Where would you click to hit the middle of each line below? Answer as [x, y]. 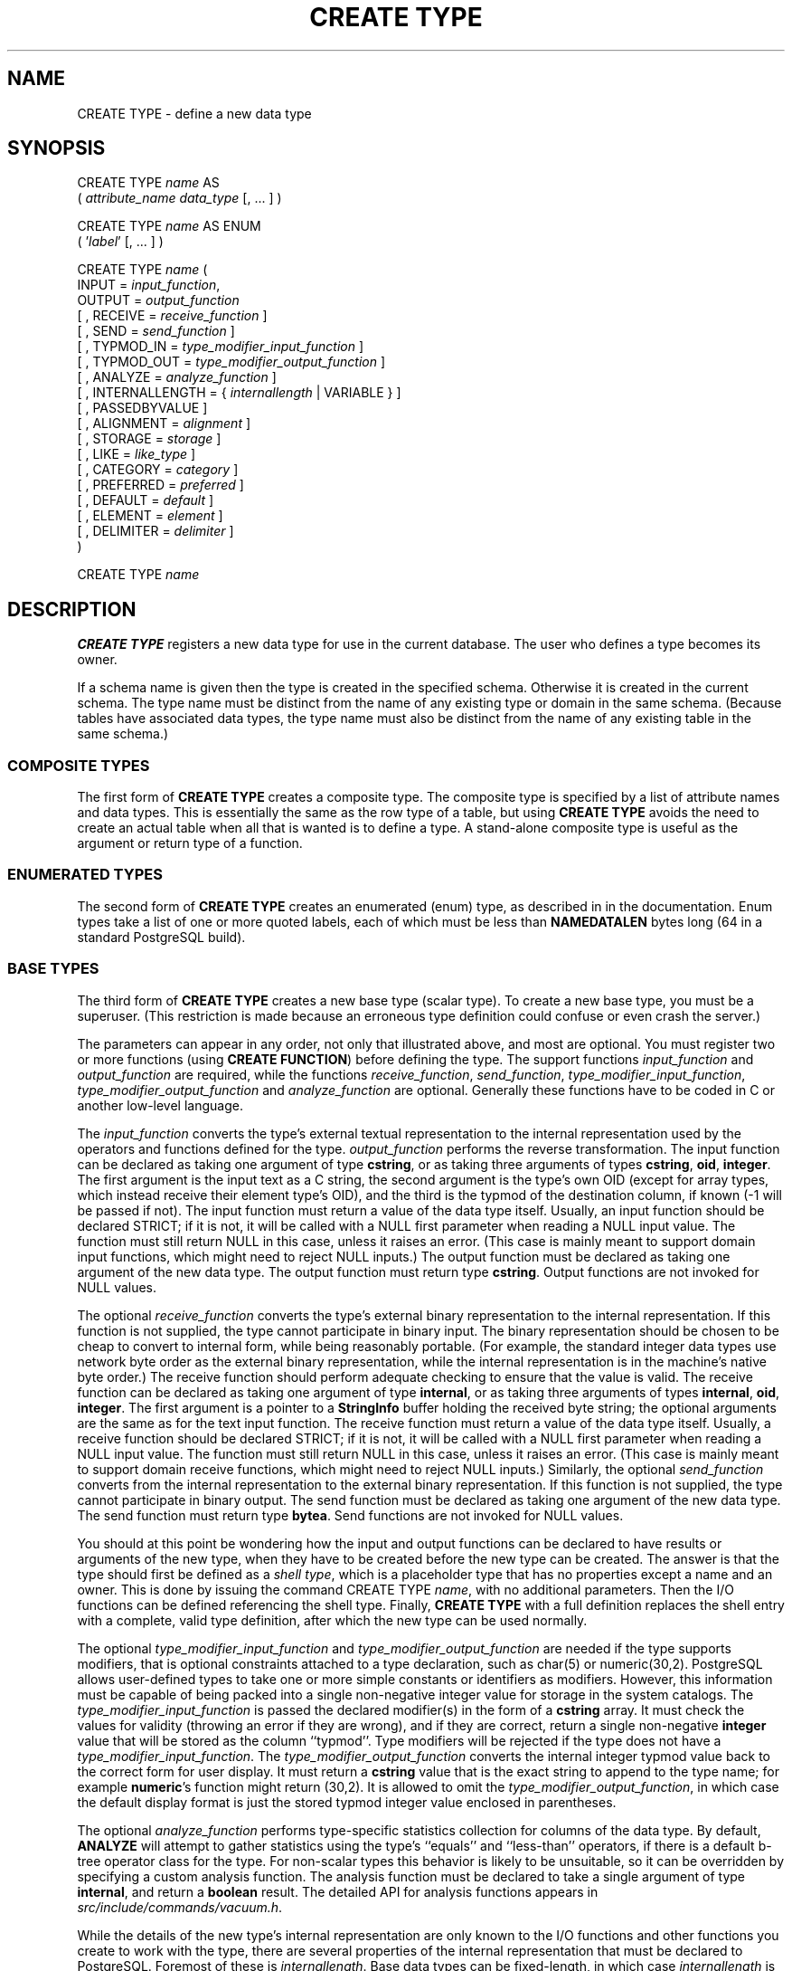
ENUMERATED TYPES [85, 875]
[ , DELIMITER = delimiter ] [156, 531]
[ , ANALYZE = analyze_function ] [177, 377]
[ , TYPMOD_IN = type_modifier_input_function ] [221, 347]
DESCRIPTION [72, 609]
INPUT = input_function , [149, 285]
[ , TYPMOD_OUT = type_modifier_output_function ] [231, 362]
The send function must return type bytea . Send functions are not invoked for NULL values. [350, 1515]
